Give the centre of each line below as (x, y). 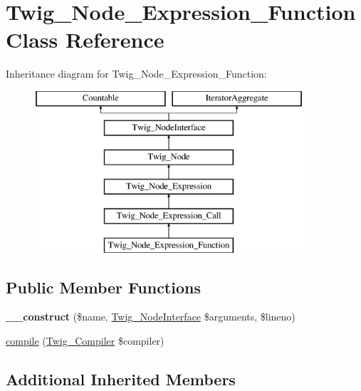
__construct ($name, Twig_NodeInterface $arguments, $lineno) (151, 317)
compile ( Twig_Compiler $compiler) (85, 341)
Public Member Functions (103, 287)
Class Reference (85, 40)
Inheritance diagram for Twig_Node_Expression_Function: (136, 74)
